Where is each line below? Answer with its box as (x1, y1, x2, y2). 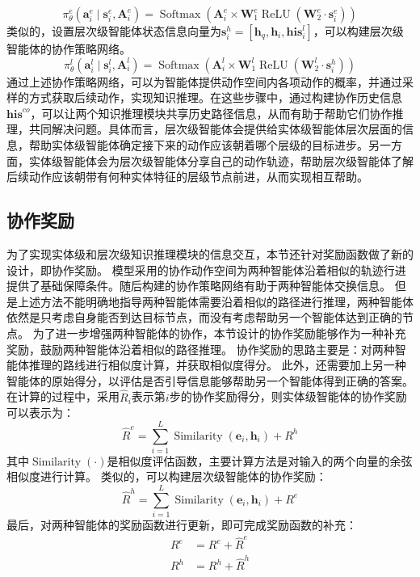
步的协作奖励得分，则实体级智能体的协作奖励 (169, 388, 407, 405)
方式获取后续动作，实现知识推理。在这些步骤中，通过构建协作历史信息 (28, 89, 402, 106)
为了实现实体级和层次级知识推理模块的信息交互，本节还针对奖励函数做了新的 (6, 245, 414, 262)
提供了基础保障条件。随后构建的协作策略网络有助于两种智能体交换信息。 (6, 277, 391, 294)
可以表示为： (6, 404, 74, 421)
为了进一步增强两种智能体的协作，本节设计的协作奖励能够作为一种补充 (32, 324, 406, 341)
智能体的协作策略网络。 (6, 40, 131, 57)
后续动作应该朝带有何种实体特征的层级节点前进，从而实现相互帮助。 (6, 168, 368, 185)
